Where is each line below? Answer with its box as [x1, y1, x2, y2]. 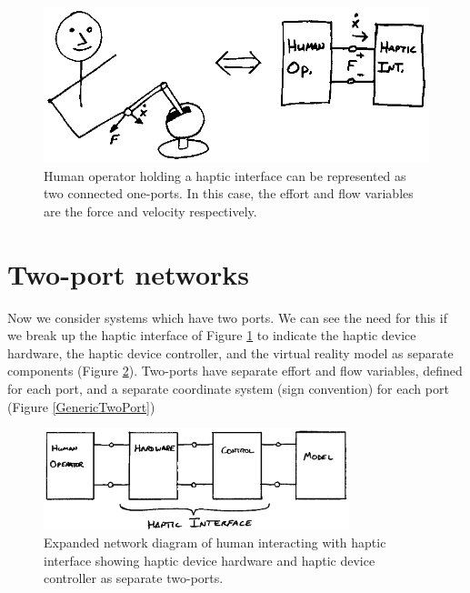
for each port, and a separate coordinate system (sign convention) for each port [7, 378, 449, 397]
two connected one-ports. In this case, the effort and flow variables [44, 184, 414, 203]
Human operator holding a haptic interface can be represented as [44, 166, 406, 185]
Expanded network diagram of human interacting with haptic [44, 533, 386, 552]
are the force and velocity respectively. [44, 201, 257, 220]
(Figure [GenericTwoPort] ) [7, 397, 155, 416]
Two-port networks [7, 255, 250, 292]
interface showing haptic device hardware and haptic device [44, 550, 375, 569]
